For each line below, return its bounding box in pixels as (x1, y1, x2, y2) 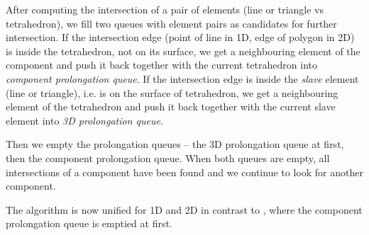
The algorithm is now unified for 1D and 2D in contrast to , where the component (6, 202, 363, 217)
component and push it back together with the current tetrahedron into (6, 57, 317, 72)
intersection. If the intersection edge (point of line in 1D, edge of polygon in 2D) (6, 30, 355, 45)
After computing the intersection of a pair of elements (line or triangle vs (6, 2, 324, 16)
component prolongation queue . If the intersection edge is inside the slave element (6, 71, 359, 86)
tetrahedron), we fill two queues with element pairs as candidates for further (6, 16, 337, 30)
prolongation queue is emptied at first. (6, 216, 172, 231)
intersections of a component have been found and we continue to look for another (6, 164, 363, 179)
